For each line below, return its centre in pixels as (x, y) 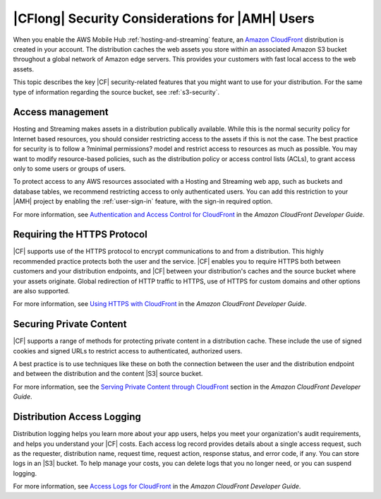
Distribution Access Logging (77, 417)
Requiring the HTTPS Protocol (80, 234)
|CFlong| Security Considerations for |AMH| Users (164, 18)
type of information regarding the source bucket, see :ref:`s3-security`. (116, 92)
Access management (61, 112)
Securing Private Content (70, 324)
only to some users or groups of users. (69, 168)
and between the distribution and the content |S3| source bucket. (108, 374)
